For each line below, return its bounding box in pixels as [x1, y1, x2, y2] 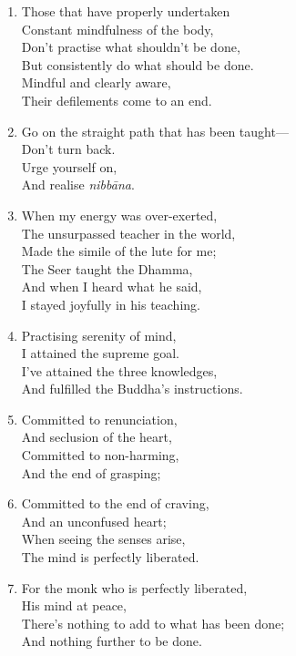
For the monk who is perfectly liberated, [21, 578, 248, 597]
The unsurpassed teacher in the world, [21, 223, 236, 242]
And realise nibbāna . [21, 175, 135, 194]
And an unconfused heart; [21, 511, 167, 530]
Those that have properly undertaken [21, 2, 230, 20]
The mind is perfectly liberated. [21, 548, 199, 567]
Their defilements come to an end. [21, 90, 212, 109]
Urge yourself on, [21, 157, 117, 176]
